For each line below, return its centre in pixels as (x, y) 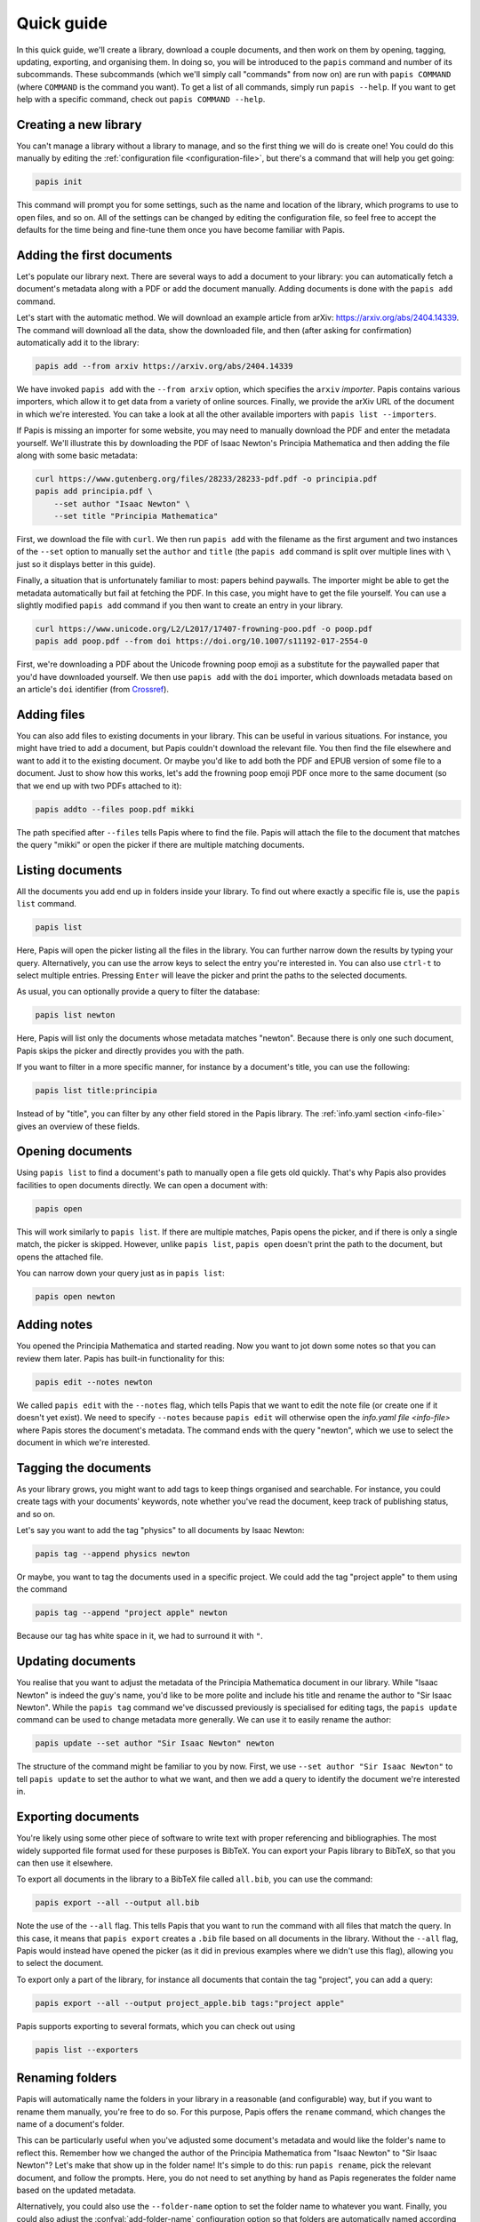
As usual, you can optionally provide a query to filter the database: (138, 992)
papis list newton (75, 1015)
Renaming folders (67, 2078)
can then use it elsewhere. (65, 1863)
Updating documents (76, 1662)
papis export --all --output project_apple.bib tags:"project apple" (190, 2003)
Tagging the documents (84, 1468)
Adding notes (55, 1325)
